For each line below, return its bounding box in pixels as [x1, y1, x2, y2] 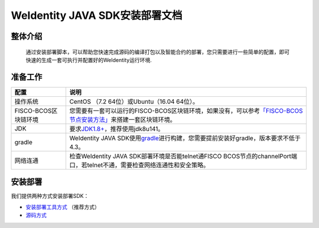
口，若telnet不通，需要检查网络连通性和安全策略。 [69, 161, 210, 169]
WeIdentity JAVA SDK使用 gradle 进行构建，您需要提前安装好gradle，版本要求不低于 [69, 133, 301, 142]
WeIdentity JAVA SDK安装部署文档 [11, 9, 183, 22]
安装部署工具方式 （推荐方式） [25, 203, 100, 210]
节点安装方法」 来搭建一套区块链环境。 [69, 115, 177, 123]
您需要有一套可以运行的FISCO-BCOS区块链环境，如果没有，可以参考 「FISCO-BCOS [69, 106, 304, 115]
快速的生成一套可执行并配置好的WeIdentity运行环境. [25, 56, 152, 63]
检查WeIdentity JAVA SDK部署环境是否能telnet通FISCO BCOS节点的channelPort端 [69, 152, 298, 160]
